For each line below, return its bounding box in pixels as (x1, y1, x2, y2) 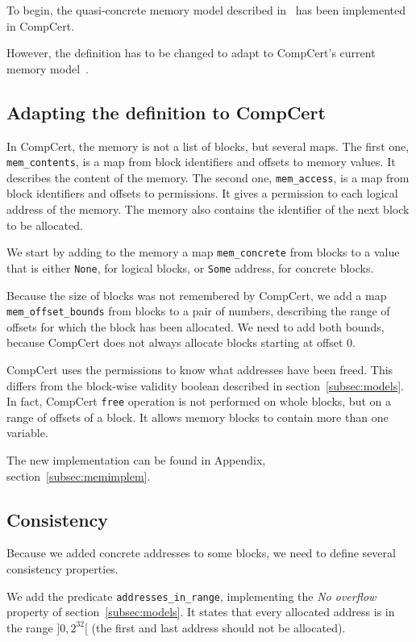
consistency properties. (6, 561, 119, 577)
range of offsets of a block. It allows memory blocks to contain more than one (6, 408, 389, 425)
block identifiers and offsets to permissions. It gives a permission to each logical (6, 185, 398, 202)
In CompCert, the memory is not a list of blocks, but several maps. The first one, (6, 137, 410, 154)
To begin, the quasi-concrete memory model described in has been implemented (6, 2, 406, 18)
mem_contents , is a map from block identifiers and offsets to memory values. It (6, 153, 396, 170)
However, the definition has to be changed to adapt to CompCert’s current (6, 44, 376, 61)
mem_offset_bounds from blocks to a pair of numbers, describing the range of (6, 302, 390, 319)
